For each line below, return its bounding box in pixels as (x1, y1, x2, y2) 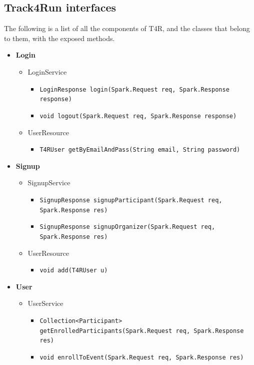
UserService (27, 298, 63, 308)
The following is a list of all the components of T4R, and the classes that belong (4, 23, 250, 34)
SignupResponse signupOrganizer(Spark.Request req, (39, 223, 215, 231)
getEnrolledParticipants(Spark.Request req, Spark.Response (39, 327, 244, 334)
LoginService (27, 66, 67, 77)
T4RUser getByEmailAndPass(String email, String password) (39, 146, 240, 154)
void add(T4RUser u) (39, 267, 108, 274)
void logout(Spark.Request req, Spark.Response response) (39, 112, 237, 120)
